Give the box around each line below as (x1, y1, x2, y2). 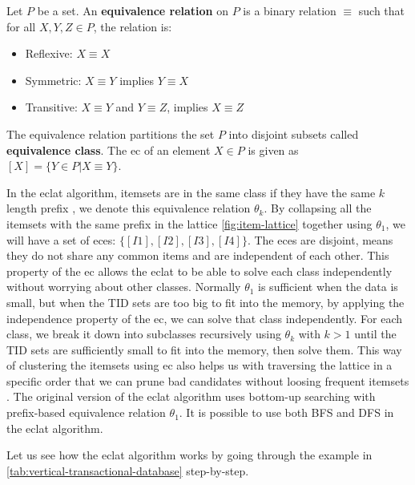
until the (354, 325, 397, 342)
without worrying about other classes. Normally (6, 278, 241, 295)
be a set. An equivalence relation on (37, 2, 229, 18)
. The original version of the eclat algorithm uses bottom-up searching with (6, 388, 376, 405)
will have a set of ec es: (6, 231, 116, 248)
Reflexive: (25, 45, 73, 62)
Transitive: (25, 99, 78, 115)
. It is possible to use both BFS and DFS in (179, 404, 394, 421)
